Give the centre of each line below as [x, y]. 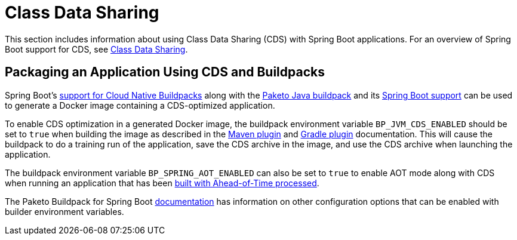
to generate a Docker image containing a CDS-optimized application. [140, 105]
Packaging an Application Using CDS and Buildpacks [165, 72]
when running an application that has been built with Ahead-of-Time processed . [162, 183]
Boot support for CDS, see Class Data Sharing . [96, 49]
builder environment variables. [64, 211]
